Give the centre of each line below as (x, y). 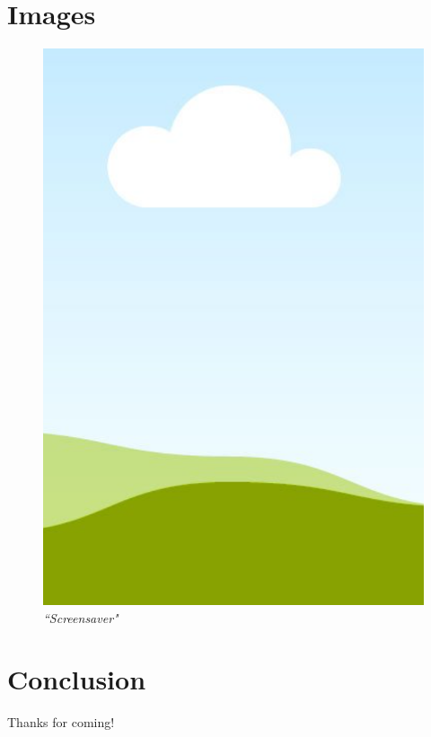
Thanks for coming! (61, 722)
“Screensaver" (81, 617)
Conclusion (77, 679)
